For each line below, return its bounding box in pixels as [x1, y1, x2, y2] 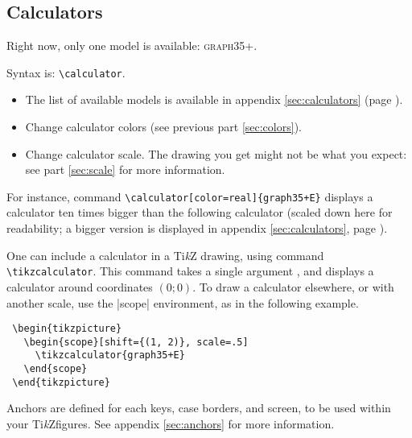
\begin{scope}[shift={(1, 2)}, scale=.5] [23, 336, 249, 348]
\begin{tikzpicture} [12, 323, 122, 335]
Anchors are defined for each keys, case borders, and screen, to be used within [6, 399, 391, 416]
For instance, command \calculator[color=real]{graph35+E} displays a [6, 188, 373, 205]
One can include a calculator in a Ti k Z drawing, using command [6, 246, 324, 263]
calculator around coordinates [6, 278, 153, 295]
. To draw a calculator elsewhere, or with [192, 278, 394, 295]
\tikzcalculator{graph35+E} [35, 349, 185, 362]
